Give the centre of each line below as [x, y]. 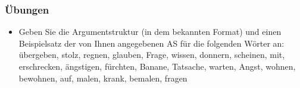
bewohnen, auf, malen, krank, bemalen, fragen [103, 78]
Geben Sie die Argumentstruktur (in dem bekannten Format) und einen [150, 32]
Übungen [27, 9]
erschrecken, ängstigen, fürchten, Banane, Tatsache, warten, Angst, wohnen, [157, 66]
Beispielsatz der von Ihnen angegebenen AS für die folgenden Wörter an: [151, 43]
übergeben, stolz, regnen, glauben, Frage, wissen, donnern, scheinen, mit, [152, 55]
